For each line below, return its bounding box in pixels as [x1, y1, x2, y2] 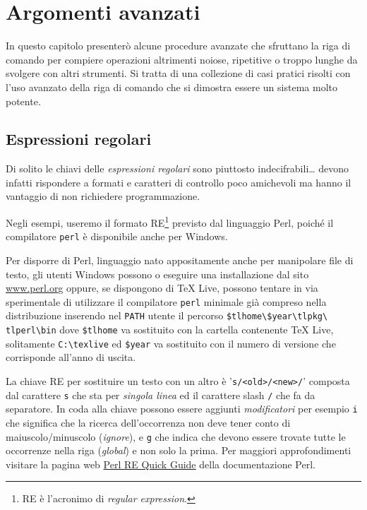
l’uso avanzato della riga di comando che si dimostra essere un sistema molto [6, 79, 337, 94]
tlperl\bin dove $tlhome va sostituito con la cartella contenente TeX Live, [6, 322, 334, 337]
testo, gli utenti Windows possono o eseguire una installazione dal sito [6, 266, 309, 281]
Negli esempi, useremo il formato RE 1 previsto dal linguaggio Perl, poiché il [6, 213, 334, 230]
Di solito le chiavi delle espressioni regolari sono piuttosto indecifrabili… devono [6, 161, 349, 176]
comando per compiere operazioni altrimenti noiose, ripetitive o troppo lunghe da [6, 52, 358, 66]
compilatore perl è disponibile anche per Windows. [6, 229, 228, 244]
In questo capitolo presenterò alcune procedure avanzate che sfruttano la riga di [6, 38, 351, 53]
